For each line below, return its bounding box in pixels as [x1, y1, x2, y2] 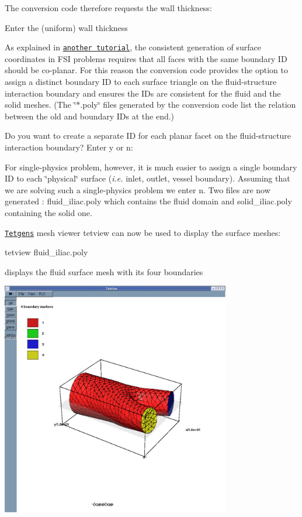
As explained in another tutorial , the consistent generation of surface [5, 41, 261, 53]
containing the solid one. [5, 206, 92, 218]
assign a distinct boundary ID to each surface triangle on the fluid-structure [5, 76, 277, 88]
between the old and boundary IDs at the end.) [5, 109, 175, 122]
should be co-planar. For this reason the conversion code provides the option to [5, 64, 288, 76]
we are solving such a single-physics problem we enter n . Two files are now [5, 183, 270, 196]
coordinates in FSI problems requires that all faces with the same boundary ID [5, 52, 287, 64]
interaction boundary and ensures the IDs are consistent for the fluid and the [5, 87, 281, 99]
